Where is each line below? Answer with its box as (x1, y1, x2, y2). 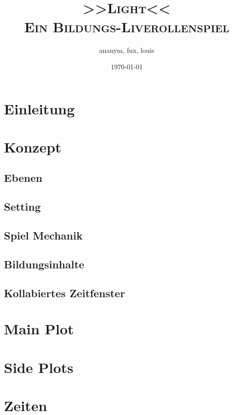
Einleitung (4, 98, 75, 118)
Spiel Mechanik (4, 228, 83, 243)
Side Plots (4, 357, 74, 377)
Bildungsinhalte (4, 256, 84, 271)
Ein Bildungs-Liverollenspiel (24, 17, 230, 37)
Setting (4, 199, 41, 214)
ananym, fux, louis (99, 45, 155, 55)
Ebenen (4, 170, 42, 185)
